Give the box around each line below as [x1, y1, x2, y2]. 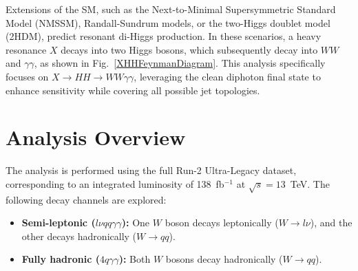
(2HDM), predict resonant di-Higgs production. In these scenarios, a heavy [6, 29, 322, 43]
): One [121, 215, 150, 230]
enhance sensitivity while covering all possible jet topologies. [6, 83, 260, 97]
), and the [310, 215, 352, 230]
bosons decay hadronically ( [165, 252, 283, 266]
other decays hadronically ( [21, 228, 137, 243]
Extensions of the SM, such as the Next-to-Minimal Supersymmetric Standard [6, 2, 336, 16]
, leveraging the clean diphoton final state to [134, 69, 321, 83]
